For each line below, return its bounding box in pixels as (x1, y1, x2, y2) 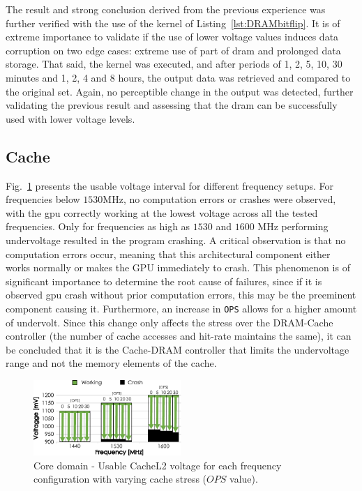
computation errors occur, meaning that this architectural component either (6, 246, 331, 261)
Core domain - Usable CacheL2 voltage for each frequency (33, 458, 282, 472)
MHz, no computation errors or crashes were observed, (103, 192, 336, 206)
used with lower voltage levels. (6, 111, 135, 126)
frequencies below (6, 192, 80, 206)
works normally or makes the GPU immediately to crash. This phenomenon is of (6, 260, 350, 275)
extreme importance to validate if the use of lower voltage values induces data (6, 29, 339, 44)
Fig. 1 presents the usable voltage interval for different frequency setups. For (6, 178, 334, 192)
